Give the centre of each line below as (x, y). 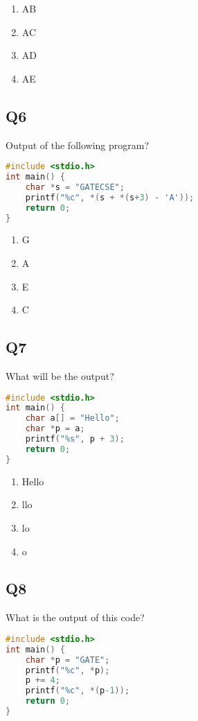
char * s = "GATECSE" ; (75, 187)
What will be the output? (60, 376)
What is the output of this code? (75, 617)
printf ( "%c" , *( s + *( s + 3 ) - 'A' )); (110, 197)
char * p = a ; (55, 429)
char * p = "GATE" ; (67, 660)
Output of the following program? (78, 145)
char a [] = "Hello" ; (72, 418)
